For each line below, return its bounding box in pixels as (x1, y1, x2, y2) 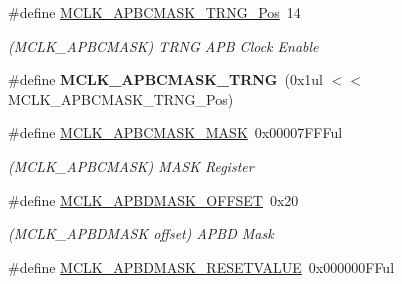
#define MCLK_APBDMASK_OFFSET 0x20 (8, 189, 299, 210)
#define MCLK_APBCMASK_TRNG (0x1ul (8, 69, 323, 90)
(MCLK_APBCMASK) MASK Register (8, 155, 254, 176)
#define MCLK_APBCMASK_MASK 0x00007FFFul (8, 122, 343, 143)
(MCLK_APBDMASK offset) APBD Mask (8, 223, 274, 244)
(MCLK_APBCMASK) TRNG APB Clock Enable (8, 35, 319, 56)
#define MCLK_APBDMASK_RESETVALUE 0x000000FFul (8, 256, 395, 277)
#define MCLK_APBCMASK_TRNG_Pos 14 (8, 2, 301, 22)
